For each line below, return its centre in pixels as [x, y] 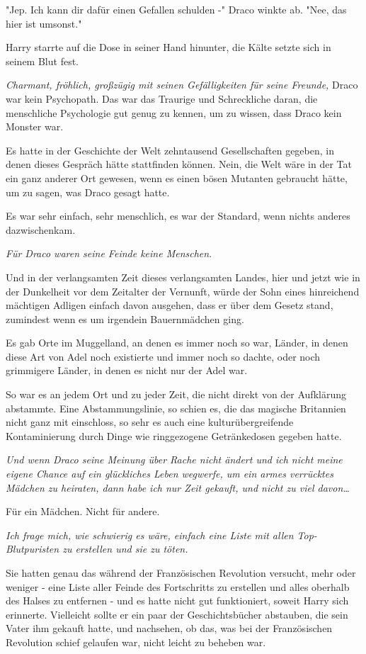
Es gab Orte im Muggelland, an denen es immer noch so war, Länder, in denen [177, 343]
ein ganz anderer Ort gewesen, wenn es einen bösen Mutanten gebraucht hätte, [177, 177]
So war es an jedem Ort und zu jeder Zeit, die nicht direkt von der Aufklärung [176, 394]
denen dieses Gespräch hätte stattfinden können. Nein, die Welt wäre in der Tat [179, 164]
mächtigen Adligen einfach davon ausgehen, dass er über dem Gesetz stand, [170, 305]
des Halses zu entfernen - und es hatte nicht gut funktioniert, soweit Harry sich [177, 601]
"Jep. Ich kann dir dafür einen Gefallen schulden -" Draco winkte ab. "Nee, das [176, 9]
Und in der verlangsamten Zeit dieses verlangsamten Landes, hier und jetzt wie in [183, 277]
